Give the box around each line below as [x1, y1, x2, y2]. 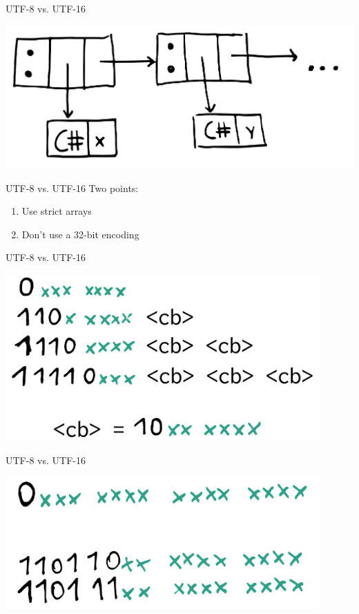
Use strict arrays [21, 204, 92, 218]
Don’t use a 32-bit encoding [21, 227, 139, 241]
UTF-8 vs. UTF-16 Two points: [6, 180, 139, 195]
